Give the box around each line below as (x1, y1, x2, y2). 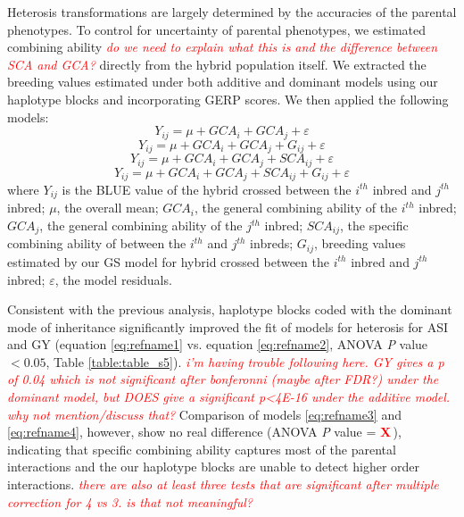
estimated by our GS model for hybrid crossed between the (7, 252, 329, 271)
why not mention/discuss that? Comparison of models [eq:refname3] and (7, 404, 402, 423)
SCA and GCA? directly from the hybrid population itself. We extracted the (7, 54, 427, 73)
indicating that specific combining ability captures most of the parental (7, 439, 396, 458)
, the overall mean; (56, 198, 159, 217)
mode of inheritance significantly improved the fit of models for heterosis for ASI (7, 317, 449, 336)
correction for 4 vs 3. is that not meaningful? (7, 492, 253, 511)
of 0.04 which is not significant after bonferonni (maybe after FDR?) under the (7, 370, 439, 388)
